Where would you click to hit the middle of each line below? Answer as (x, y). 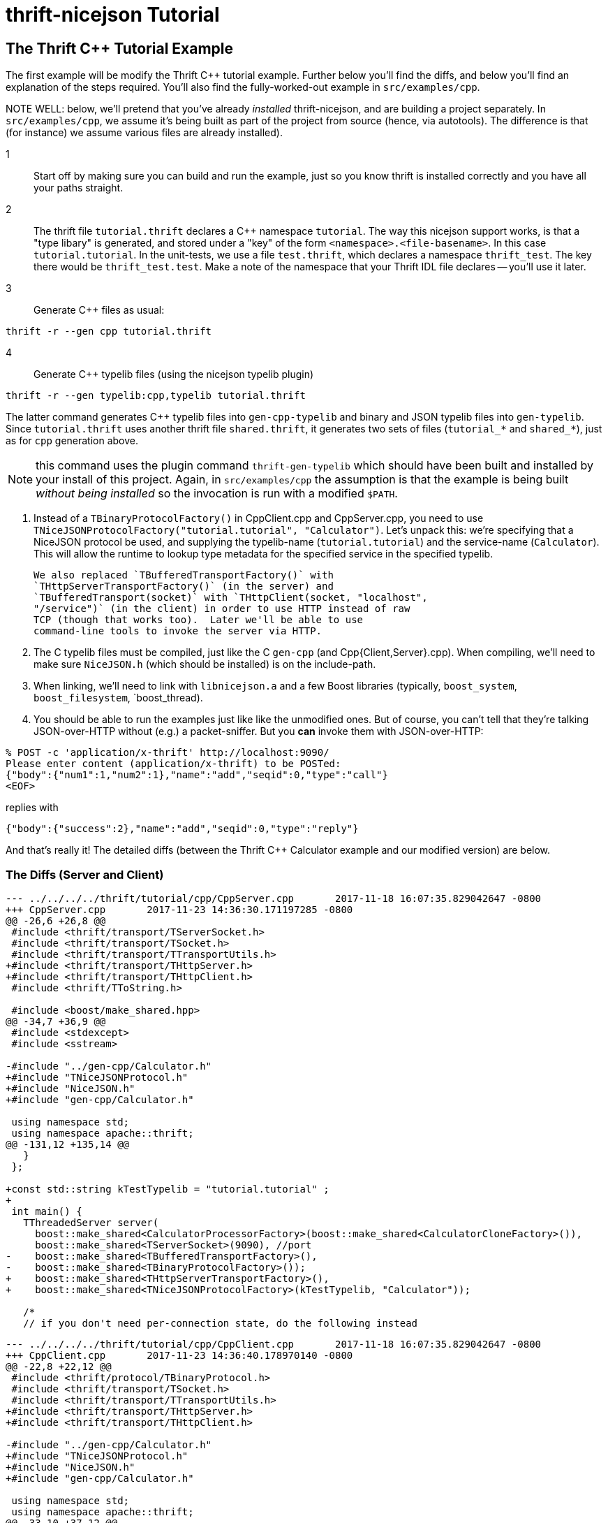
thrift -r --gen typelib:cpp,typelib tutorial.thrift (156, 396)
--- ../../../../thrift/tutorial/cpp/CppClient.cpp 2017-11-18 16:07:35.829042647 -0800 (274, 1344)
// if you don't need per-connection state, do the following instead (221, 1323)
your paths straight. (79, 188)
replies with (32, 808)
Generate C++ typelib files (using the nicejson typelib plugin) (174, 374)
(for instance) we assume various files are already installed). (144, 133)
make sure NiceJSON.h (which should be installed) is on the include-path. (205, 664)
